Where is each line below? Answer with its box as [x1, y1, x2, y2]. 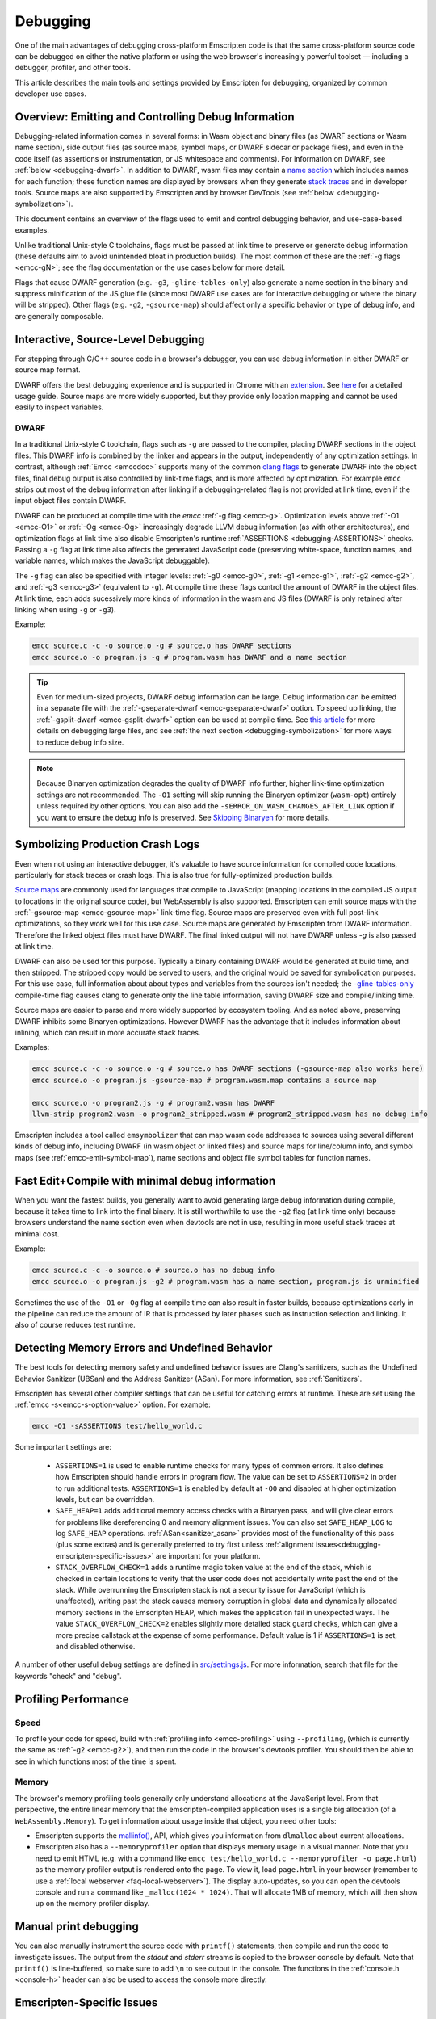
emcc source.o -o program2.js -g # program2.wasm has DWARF [31, 1098, 275, 1107]
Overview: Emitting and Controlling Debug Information [15, 110, 295, 124]
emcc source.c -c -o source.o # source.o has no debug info [31, 1266, 275, 1275]
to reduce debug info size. [36, 737, 124, 747]
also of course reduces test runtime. [15, 1320, 136, 1330]
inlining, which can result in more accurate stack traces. [15, 1027, 201, 1037]
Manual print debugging [15, 1920, 139, 1933]
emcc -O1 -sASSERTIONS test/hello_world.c [31, 1421, 203, 1431]
